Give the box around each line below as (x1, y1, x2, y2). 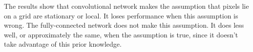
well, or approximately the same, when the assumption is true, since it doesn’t (4, 29, 238, 39)
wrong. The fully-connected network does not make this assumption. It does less (4, 20, 244, 30)
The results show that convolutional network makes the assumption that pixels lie (4, 1, 249, 11)
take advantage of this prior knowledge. (4, 39, 122, 49)
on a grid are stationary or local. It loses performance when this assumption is (4, 10, 238, 20)
